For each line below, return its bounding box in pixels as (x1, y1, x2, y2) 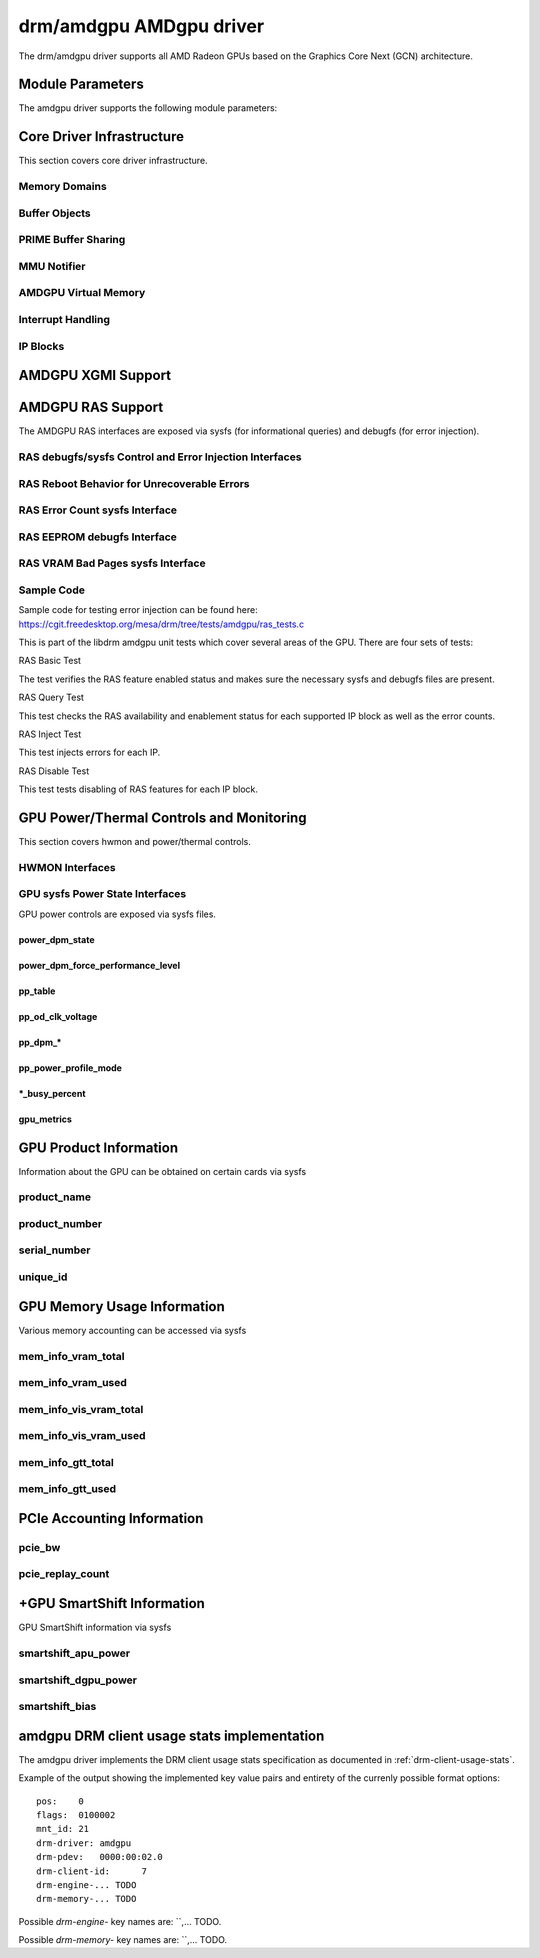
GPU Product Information (18, 1139, 179, 1156)
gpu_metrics (18, 1113, 72, 1125)
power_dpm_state (18, 933, 95, 945)
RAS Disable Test (18, 765, 90, 777)
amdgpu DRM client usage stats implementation (18, 1727, 325, 1744)
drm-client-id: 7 (36, 1865, 148, 1877)
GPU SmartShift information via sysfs (18, 1621, 172, 1634)
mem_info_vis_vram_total (18, 1402, 144, 1416)
